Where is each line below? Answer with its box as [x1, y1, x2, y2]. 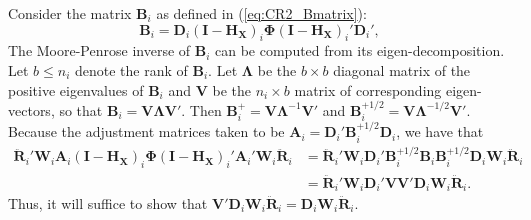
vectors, [8, 99, 55, 120]
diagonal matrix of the [333, 59, 471, 80]
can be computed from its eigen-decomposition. [215, 40, 505, 61]
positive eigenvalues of [8, 79, 144, 100]
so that [59, 99, 103, 120]
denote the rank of [74, 59, 188, 80]
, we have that [396, 121, 484, 142]
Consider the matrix [8, 3, 132, 23]
